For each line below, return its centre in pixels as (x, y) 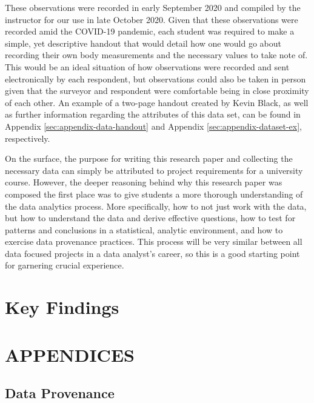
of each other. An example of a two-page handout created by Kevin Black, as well (157, 102)
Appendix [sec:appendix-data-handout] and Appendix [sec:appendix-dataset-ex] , (153, 126)
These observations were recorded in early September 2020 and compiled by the (153, 7)
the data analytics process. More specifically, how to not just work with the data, (156, 206)
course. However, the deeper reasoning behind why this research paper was (144, 182)
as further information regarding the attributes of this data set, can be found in (153, 114)
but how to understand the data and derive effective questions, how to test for (150, 218)
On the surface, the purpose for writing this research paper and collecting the (149, 158)
